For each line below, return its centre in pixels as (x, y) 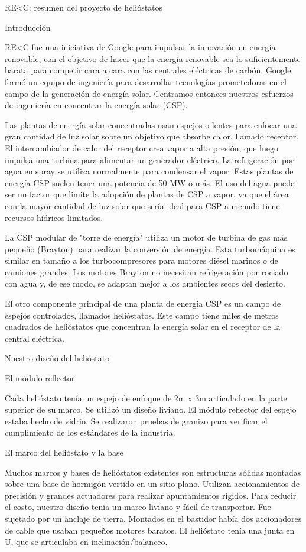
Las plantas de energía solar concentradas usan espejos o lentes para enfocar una (151, 124)
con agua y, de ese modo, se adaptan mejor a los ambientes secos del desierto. (145, 283)
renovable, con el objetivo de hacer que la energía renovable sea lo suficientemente (153, 58)
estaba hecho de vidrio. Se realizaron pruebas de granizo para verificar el (136, 421)
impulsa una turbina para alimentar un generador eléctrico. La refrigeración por (149, 159)
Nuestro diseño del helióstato (57, 358)
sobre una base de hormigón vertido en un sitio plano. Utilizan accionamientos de (152, 484)
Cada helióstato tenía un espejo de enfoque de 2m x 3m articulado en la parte (146, 397)
